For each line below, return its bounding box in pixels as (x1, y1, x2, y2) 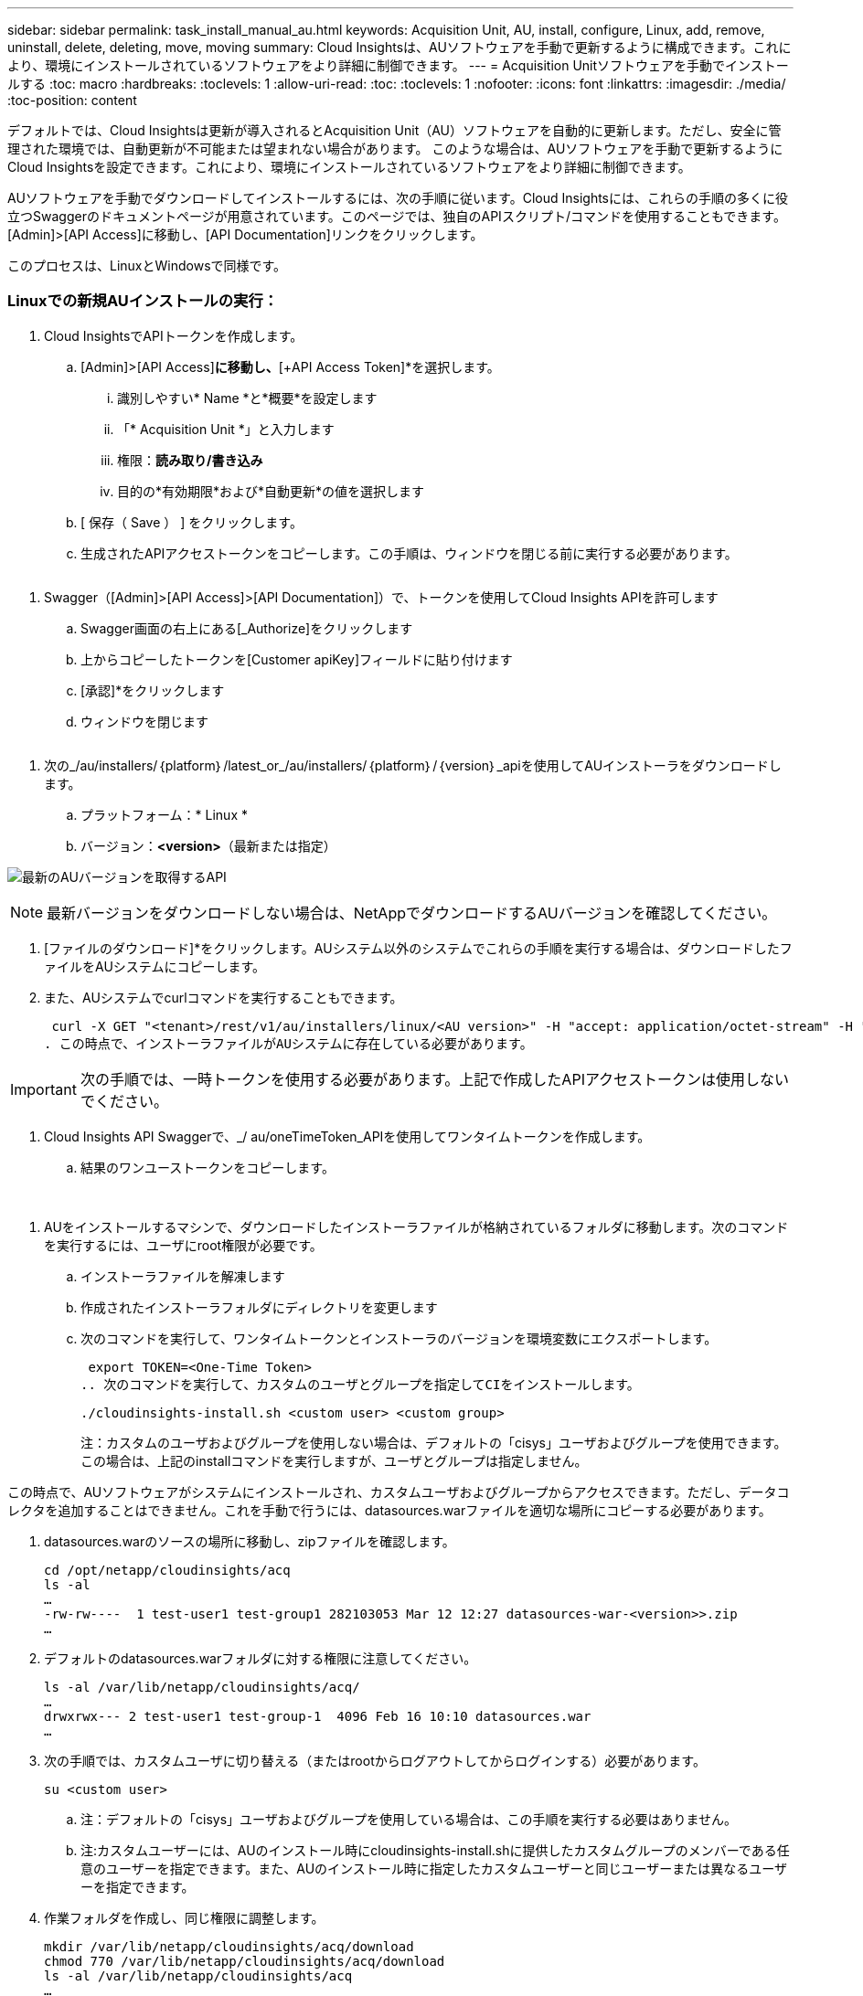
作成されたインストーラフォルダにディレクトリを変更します (80, 1299, 438, 1315)
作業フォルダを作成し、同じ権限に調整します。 (44, 1909, 325, 1926)
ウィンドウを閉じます (80, 713, 208, 729)
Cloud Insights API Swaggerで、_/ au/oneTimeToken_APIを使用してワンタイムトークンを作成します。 (44, 1128, 651, 1144)
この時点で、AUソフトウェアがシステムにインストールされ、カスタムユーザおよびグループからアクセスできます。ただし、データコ (7, 1483, 790, 1500)
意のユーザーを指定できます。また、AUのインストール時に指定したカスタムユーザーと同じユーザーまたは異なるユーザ (80, 1860, 788, 1876)
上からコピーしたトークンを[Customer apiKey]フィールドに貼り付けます (80, 651, 513, 667)
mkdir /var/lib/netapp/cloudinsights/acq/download (44, 1938, 414, 1954)
